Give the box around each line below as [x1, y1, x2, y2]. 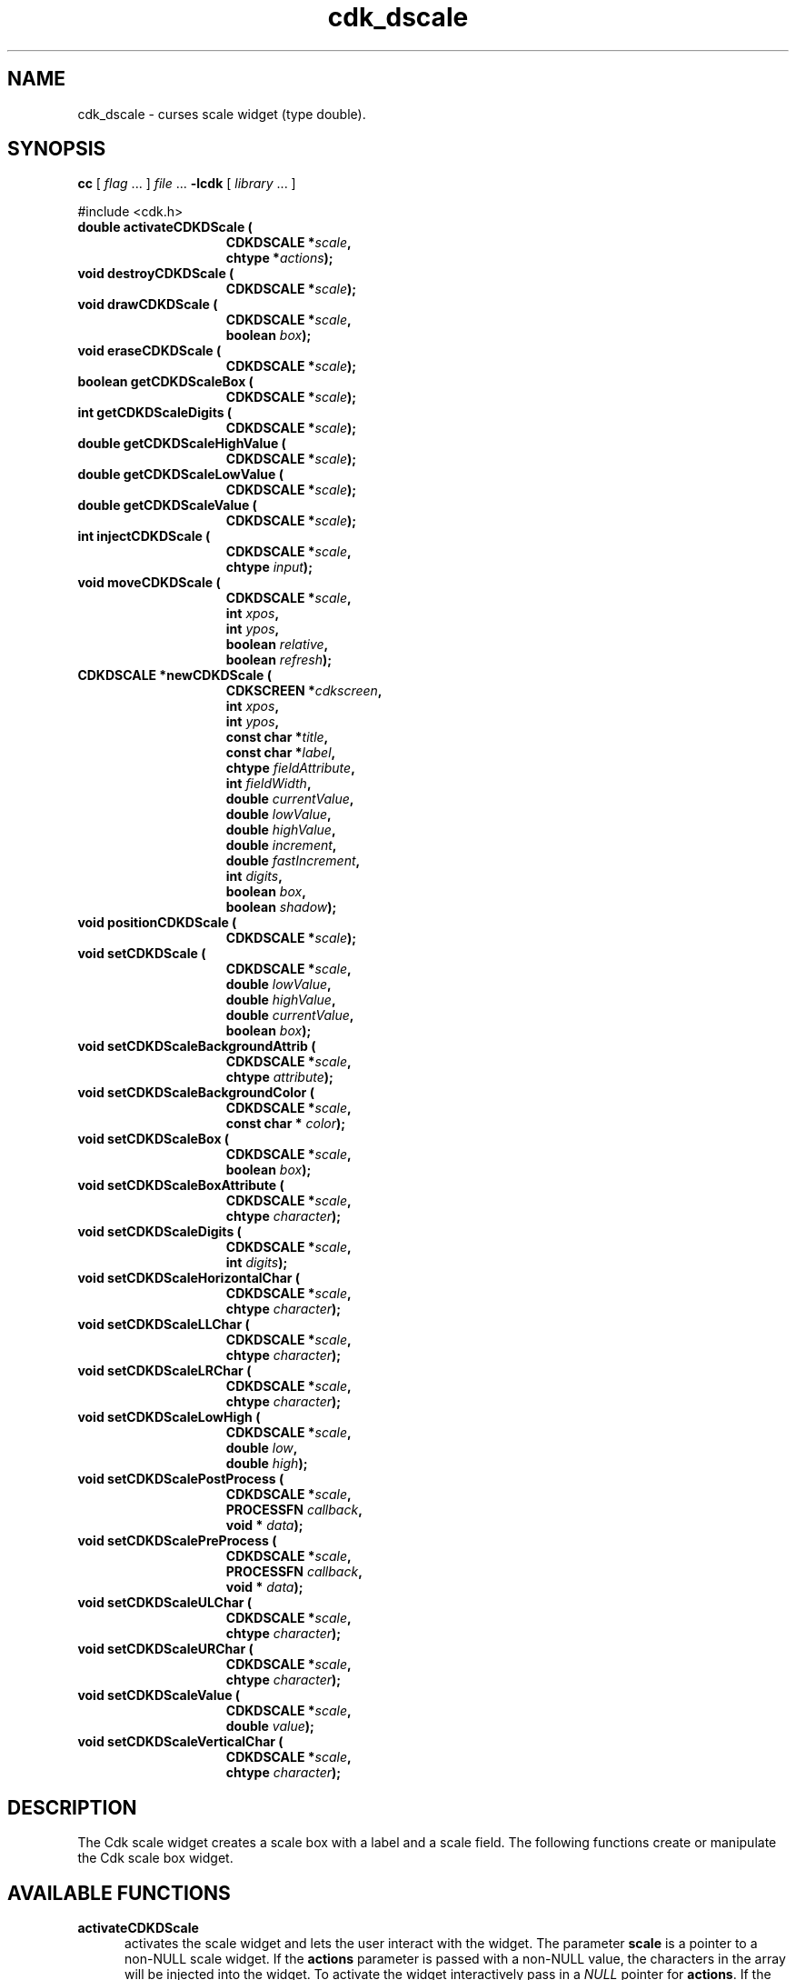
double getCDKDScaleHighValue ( [77, 435, 286, 452]
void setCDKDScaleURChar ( [77, 1641, 254, 1657]
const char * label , [225, 745, 336, 761]
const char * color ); [225, 1115, 346, 1132]
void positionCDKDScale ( [77, 915, 237, 931]
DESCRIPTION [7, 1795, 137, 1819]
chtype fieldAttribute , [225, 760, 355, 776]
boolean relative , [225, 636, 329, 653]
